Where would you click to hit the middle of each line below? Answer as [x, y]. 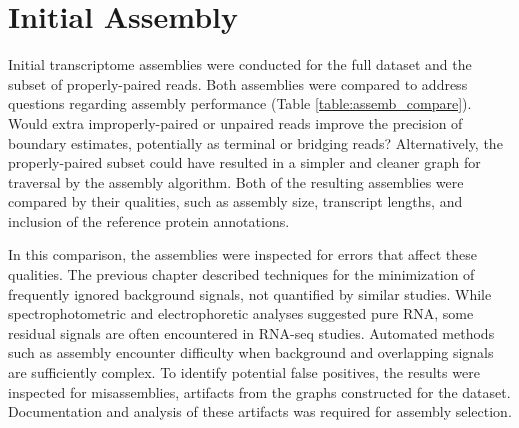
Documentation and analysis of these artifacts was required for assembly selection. [260, 411]
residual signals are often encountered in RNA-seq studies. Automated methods [251, 332]
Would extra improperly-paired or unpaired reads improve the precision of [235, 122]
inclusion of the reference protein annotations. [149, 220]
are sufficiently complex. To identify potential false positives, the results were [244, 372]
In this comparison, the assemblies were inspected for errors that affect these [242, 254]
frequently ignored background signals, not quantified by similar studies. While [250, 293]
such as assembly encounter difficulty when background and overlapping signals [251, 352]
